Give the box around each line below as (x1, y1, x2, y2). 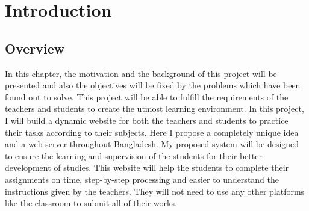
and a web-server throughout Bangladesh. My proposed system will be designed (5, 138, 299, 150)
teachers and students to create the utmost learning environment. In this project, (5, 102, 304, 115)
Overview (5, 38, 65, 57)
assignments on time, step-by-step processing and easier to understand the (5, 173, 279, 185)
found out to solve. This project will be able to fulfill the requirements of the (5, 90, 289, 103)
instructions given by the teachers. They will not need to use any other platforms (5, 185, 305, 197)
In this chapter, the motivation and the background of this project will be (5, 67, 277, 79)
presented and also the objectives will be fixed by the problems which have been (5, 79, 301, 91)
